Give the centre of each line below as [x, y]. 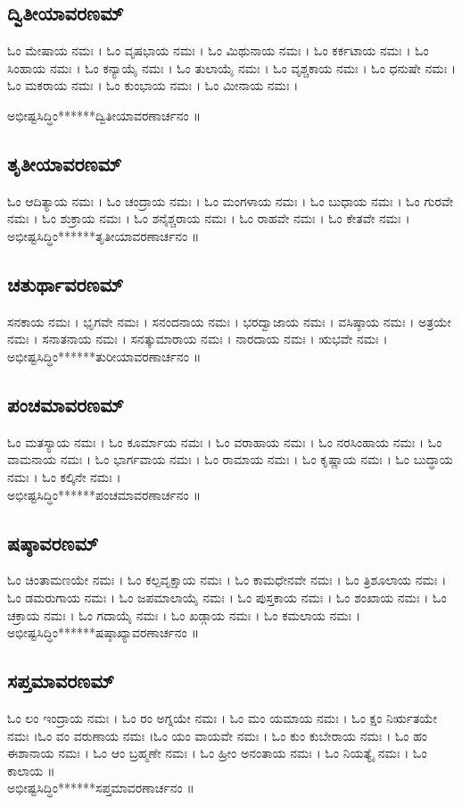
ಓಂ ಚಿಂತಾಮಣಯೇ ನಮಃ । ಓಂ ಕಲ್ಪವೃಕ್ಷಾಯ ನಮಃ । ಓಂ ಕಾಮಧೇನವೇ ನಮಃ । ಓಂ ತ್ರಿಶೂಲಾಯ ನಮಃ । [227, 580]
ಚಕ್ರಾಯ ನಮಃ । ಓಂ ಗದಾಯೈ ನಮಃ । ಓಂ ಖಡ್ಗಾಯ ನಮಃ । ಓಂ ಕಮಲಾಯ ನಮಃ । [184, 615]
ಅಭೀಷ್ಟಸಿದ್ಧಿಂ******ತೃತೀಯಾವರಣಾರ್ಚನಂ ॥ [103, 235]
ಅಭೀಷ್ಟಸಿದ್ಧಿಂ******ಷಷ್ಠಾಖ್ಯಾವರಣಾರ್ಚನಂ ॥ [103, 632]
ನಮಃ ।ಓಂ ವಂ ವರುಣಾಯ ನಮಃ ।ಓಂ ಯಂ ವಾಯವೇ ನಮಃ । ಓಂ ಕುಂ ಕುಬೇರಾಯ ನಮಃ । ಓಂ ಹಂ [218, 735]
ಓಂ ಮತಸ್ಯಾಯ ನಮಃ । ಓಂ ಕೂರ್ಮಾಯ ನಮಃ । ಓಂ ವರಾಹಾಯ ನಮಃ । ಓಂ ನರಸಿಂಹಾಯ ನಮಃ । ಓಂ [225, 441]
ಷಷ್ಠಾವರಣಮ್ [53, 542]
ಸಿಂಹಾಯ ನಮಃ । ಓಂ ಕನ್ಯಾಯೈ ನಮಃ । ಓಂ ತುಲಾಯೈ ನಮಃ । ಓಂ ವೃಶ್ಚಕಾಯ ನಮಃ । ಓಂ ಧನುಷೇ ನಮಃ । [232, 67]
